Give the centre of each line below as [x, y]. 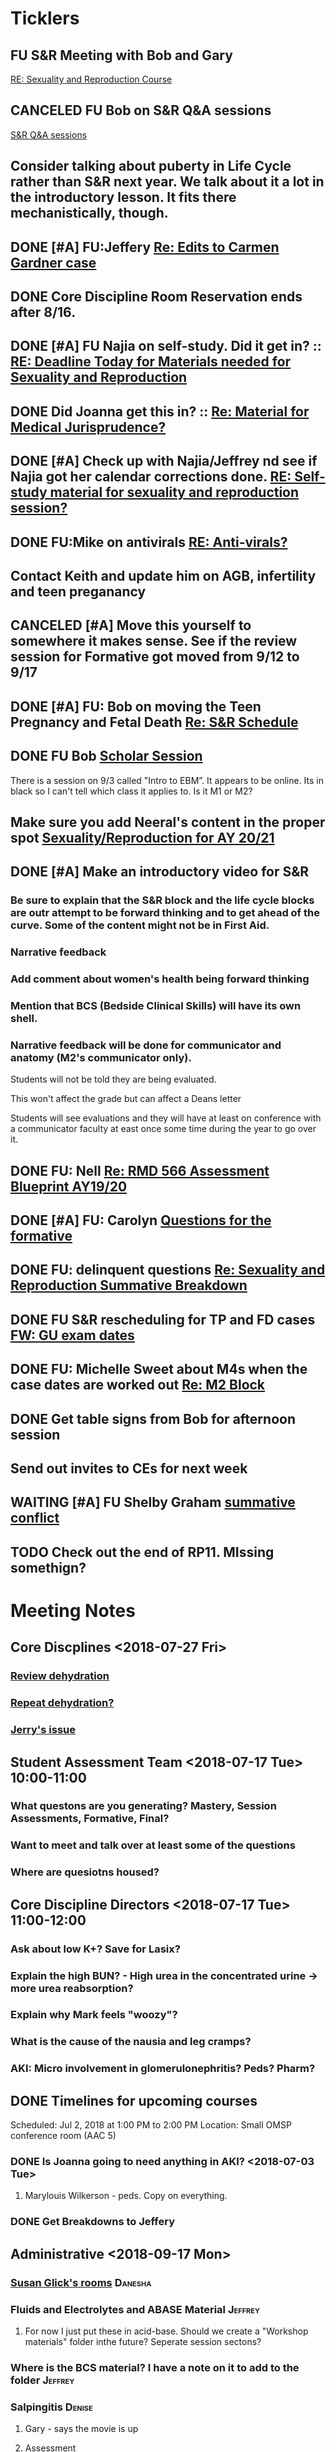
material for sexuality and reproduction [174, 492]
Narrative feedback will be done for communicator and [146, 1045]
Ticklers [45, 18]
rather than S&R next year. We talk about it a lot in [167, 182]
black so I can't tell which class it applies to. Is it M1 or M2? [131, 791]
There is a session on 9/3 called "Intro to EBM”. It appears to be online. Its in [167, 780]
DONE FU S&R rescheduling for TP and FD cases [163, 1319]
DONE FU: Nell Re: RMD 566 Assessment [140, 1170]
